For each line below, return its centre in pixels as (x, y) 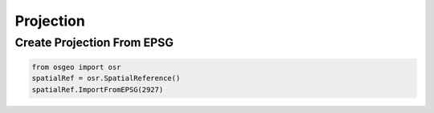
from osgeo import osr (76, 67)
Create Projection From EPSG (94, 42)
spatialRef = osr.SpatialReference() (106, 79)
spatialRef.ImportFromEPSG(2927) (98, 89)
